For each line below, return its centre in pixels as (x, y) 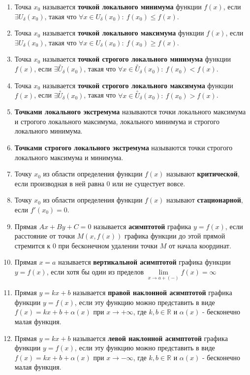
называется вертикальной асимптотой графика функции (144, 262)
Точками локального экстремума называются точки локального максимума (130, 112)
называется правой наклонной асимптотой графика (153, 292)
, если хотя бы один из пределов (95, 271)
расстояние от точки (45, 236)
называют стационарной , (205, 200)
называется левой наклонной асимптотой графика (150, 338)
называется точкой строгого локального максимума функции (138, 85)
